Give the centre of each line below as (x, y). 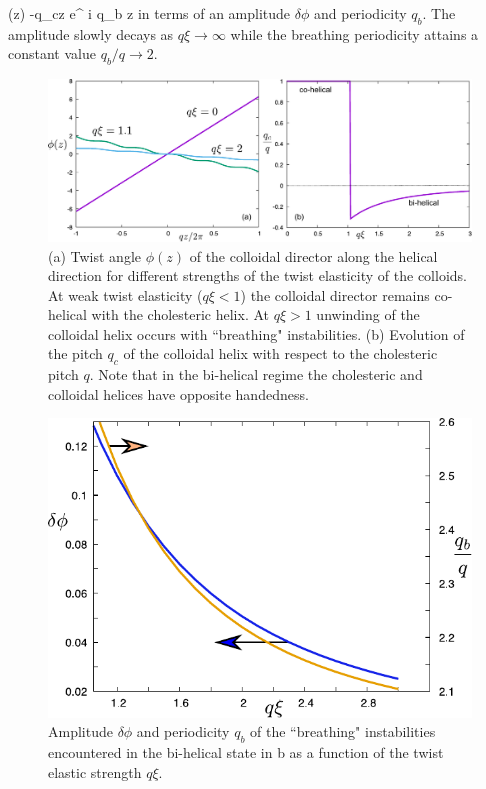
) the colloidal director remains (335, 294)
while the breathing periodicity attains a (354, 33)
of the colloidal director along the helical (313, 255)
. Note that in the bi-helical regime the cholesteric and (256, 374)
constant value (52, 53)
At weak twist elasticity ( (125, 294)
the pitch (75, 353)
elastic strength (95, 771)
